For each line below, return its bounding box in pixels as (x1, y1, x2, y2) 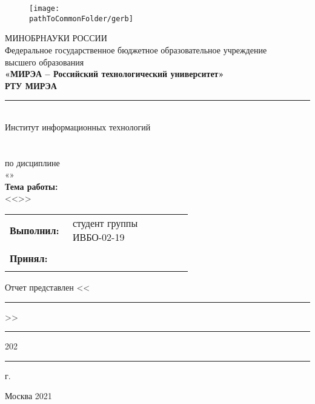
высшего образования (5, 55, 84, 68)
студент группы (72, 216, 138, 231)
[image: (29, 4, 60, 13)
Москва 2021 (5, 389, 52, 402)
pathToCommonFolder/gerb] (29, 14, 133, 23)
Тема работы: (5, 180, 58, 192)
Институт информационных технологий (5, 120, 151, 133)
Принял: (10, 251, 48, 266)
